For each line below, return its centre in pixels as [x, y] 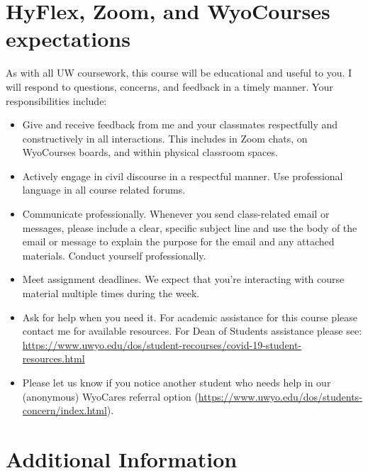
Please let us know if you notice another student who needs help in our [177, 382]
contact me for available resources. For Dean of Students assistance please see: [192, 331]
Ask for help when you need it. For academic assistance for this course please [190, 317]
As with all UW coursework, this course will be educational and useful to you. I [179, 73]
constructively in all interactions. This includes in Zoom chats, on [165, 138]
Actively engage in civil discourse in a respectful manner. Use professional [183, 176]
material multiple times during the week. [111, 293]
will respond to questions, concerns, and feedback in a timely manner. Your [169, 86]
